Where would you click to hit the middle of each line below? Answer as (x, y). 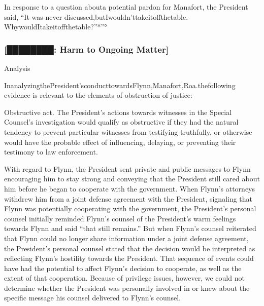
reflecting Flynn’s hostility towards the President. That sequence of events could (129, 258)
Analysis (17, 68)
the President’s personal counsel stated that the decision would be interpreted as (130, 248)
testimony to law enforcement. (51, 152)
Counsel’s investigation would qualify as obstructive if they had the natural (121, 122)
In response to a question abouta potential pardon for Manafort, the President (126, 7)
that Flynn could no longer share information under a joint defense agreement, (126, 238)
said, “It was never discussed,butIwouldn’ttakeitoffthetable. (96, 16)
